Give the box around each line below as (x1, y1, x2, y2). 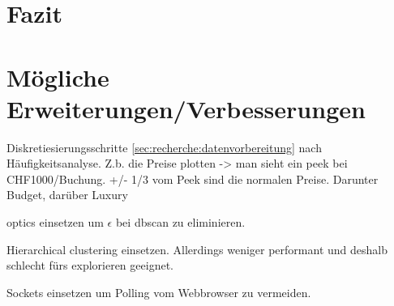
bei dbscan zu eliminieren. (115, 214, 246, 231)
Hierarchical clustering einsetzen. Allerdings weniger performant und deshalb (6, 240, 388, 257)
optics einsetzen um (6, 214, 104, 231)
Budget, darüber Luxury (6, 186, 128, 203)
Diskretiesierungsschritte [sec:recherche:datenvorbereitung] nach (6, 138, 322, 155)
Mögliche (6, 60, 109, 93)
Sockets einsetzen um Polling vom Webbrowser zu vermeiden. (6, 283, 311, 300)
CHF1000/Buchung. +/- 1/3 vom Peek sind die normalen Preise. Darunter (6, 170, 379, 187)
